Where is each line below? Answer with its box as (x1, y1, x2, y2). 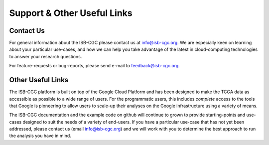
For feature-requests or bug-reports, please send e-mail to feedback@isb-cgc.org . (9, 63, 180, 69)
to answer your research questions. (9, 53, 82, 59)
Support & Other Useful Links (9, 7, 133, 18)
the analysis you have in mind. (9, 133, 72, 139)
